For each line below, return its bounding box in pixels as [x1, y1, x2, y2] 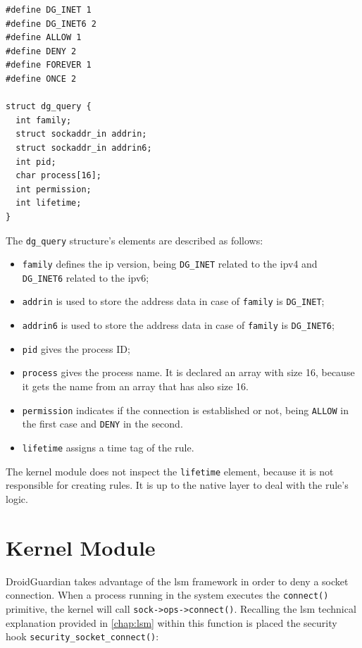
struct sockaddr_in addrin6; [15, 142, 152, 153]
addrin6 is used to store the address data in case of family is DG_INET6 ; [22, 318, 335, 332]
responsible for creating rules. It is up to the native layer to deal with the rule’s [6, 478, 349, 492]
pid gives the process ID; [22, 341, 130, 356]
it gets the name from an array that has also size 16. [22, 379, 249, 394]
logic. [6, 491, 28, 506]
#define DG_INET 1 [6, 5, 92, 15]
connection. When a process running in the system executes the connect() [6, 587, 329, 602]
